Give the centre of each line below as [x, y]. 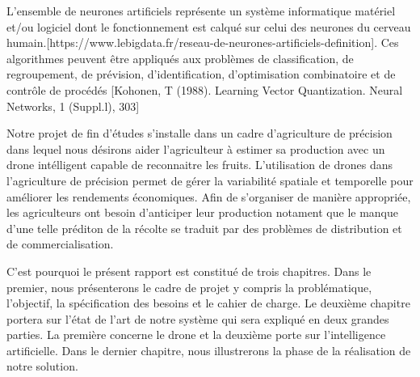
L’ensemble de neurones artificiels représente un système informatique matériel [201, 11]
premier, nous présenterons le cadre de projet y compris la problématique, [189, 287]
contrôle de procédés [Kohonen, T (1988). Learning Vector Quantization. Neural [205, 89]
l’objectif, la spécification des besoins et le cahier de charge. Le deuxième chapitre [208, 303]
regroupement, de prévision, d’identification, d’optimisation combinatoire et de [201, 74]
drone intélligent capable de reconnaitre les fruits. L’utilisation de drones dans [199, 165]
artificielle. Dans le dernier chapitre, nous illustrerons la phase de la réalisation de [209, 350]
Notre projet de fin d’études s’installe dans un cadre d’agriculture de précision [199, 133]
